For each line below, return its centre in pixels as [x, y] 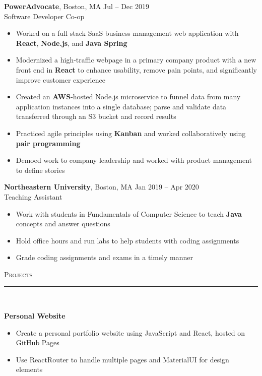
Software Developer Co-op [44, 16]
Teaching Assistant [33, 196]
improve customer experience [60, 79]
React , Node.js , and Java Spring [72, 43]
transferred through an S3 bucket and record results [96, 116]
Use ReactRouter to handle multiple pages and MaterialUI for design [122, 359]
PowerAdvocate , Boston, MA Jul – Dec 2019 [77, 6]
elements [29, 369]
